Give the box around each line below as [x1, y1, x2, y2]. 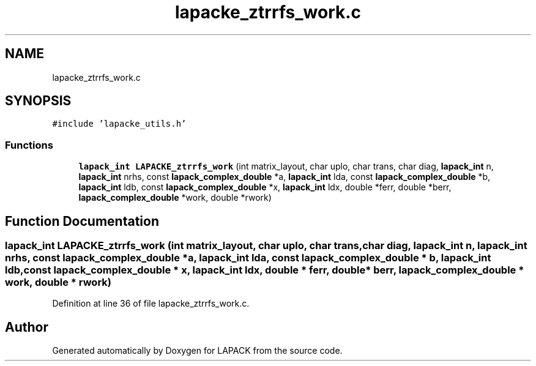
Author [5, 319, 48, 335]
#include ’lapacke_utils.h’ [52, 119, 187, 129]
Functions [5, 138, 53, 151]
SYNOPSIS [5, 93, 72, 109]
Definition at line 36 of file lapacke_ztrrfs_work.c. [52, 298, 250, 309]
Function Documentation [5, 213, 159, 229]
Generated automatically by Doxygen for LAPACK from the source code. [52, 345, 343, 356]
